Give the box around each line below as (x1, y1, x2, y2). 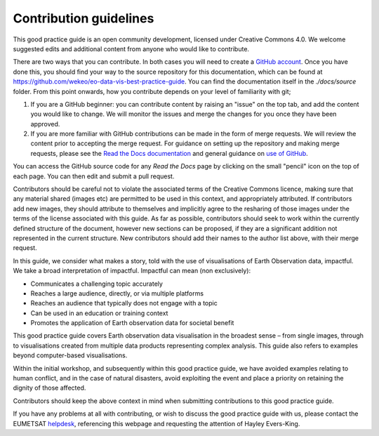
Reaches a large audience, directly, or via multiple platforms (30, 289, 204, 298)
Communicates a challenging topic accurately (30, 279, 163, 288)
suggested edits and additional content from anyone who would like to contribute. (13, 44, 249, 53)
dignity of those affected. (13, 383, 86, 392)
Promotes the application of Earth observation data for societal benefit (30, 319, 234, 327)
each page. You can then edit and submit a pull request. (13, 172, 175, 180)
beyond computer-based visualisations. (13, 351, 128, 359)
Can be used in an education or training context (30, 309, 168, 317)
